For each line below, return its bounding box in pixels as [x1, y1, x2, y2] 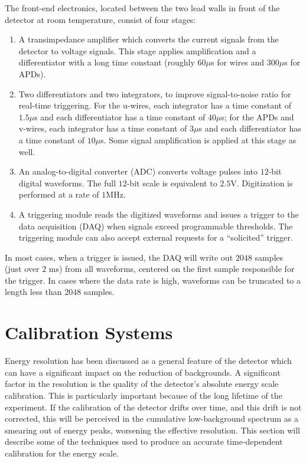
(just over [5, 262, 40, 275]
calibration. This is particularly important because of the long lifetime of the [5, 389, 282, 401]
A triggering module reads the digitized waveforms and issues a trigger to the [18, 208, 299, 220]
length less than [5, 285, 62, 298]
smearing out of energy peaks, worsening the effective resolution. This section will [5, 423, 300, 436]
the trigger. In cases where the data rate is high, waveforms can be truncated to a [5, 274, 301, 286]
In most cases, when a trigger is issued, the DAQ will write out [5, 251, 233, 263]
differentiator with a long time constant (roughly [18, 56, 195, 68]
